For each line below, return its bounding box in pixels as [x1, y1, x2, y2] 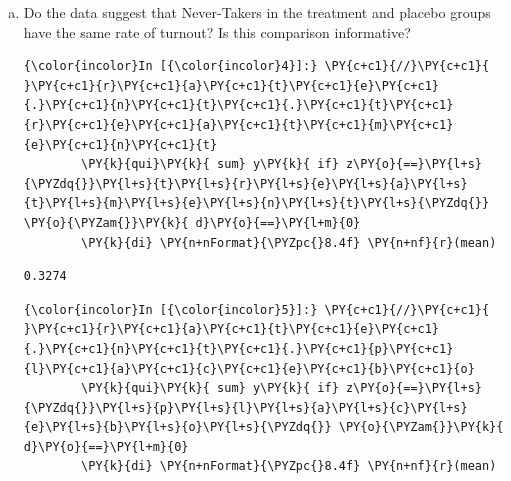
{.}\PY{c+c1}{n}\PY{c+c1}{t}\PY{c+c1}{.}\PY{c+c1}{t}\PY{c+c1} [23, 98, 454, 113]
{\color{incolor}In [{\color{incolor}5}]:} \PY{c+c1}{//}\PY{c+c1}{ [23, 302, 490, 317]
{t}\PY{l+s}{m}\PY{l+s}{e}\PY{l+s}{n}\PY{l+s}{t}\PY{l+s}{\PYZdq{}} [23, 196, 490, 211]
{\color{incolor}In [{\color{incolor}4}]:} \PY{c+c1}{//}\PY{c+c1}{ [23, 59, 490, 74]
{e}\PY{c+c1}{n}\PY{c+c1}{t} [23, 137, 218, 152]
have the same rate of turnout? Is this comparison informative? [23, 21, 411, 42]
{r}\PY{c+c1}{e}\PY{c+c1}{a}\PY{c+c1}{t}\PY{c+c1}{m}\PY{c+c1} [23, 117, 454, 132]
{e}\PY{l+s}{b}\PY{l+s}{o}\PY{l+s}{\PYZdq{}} [23, 420, 332, 435]
